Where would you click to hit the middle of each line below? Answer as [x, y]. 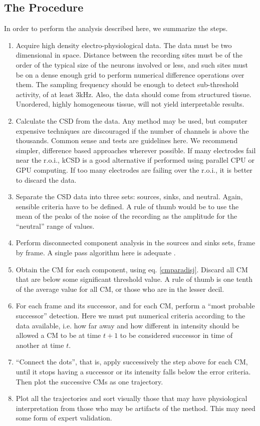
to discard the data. [46, 179]
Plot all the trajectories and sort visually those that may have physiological [132, 398]
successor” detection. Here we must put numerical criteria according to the [131, 316]
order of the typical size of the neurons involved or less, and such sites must [132, 64]
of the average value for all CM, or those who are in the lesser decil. [120, 289]
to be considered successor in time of [176, 335]
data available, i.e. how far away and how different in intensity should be [127, 325]
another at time [40, 345]
